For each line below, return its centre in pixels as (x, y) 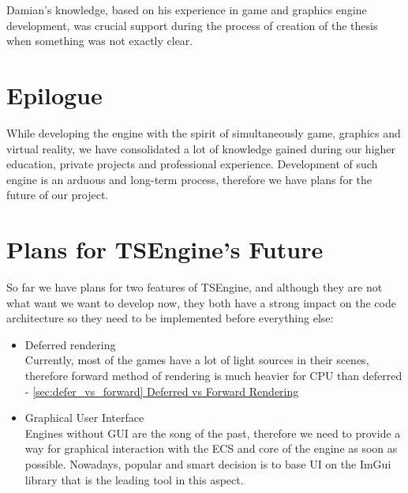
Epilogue (54, 94)
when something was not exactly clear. (100, 41)
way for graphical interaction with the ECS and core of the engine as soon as (211, 448)
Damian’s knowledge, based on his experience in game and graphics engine (187, 9)
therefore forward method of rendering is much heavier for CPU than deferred (213, 375)
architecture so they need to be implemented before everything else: (170, 318)
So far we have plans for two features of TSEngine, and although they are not (195, 287)
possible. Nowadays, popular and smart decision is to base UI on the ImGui (208, 463)
